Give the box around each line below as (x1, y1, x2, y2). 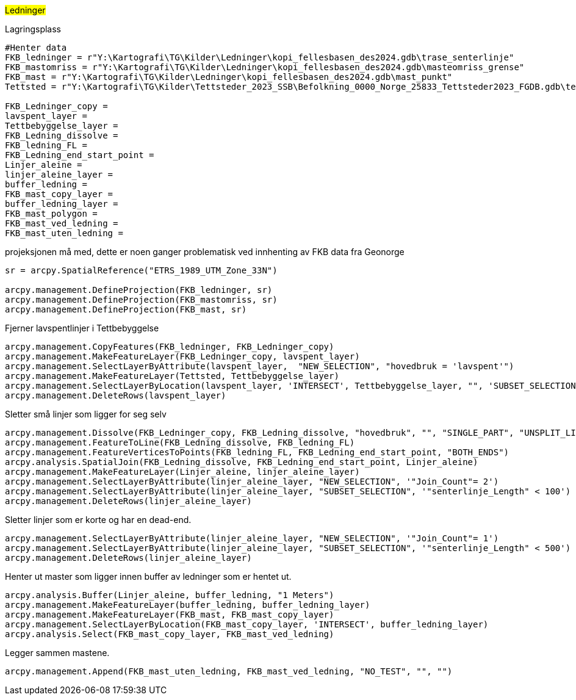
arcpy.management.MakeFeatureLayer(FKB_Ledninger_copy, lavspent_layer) (5, 352, 360, 361)
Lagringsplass (5, 24, 62, 34)
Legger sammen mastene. (5, 648, 110, 658)
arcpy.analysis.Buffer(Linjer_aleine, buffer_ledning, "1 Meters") (5, 590, 334, 600)
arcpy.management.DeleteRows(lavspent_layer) (5, 391, 226, 400)
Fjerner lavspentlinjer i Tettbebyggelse (5, 323, 159, 333)
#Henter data (5, 43, 67, 52)
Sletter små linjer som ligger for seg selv (5, 409, 167, 419)
